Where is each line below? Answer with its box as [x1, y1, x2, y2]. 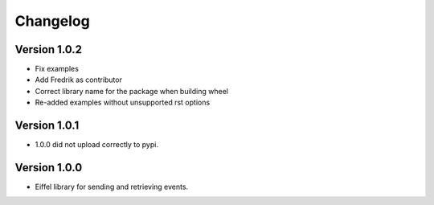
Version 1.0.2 [14, 43, 83, 56]
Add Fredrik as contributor [35, 75, 122, 84]
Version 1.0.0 [14, 161, 83, 174]
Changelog [14, 12, 90, 30]
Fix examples [35, 64, 80, 74]
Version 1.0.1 [14, 119, 80, 133]
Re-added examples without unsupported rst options [35, 97, 211, 108]
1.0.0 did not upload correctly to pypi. [35, 140, 158, 150]
